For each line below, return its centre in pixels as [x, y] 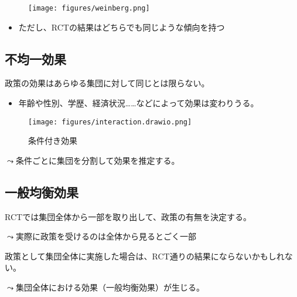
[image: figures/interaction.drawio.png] [110, 122]
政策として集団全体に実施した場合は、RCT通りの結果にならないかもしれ [145, 256]
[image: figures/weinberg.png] [89, 8]
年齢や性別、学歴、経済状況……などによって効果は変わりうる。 [139, 103]
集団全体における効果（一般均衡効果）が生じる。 [110, 287]
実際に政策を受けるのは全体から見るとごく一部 [106, 236]
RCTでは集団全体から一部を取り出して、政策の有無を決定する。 [128, 216]
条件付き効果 [53, 141]
